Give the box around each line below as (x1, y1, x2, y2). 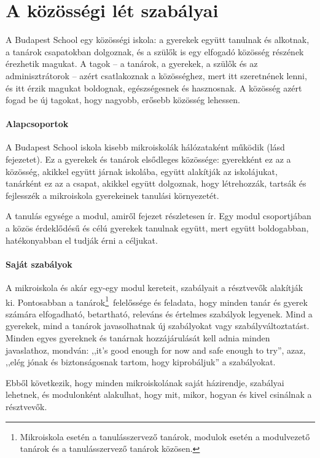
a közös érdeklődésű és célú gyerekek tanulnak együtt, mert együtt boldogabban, (6, 222, 309, 235)
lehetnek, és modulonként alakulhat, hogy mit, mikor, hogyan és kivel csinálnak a (6, 388, 312, 401)
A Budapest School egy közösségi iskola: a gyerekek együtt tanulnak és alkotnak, (6, 33, 310, 46)
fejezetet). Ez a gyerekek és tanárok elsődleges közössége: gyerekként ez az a (6, 153, 291, 166)
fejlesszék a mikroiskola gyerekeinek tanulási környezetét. (6, 188, 219, 201)
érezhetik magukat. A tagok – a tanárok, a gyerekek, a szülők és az (6, 57, 258, 70)
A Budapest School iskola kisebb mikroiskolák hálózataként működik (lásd (6, 141, 285, 153)
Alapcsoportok (6, 117, 69, 130)
